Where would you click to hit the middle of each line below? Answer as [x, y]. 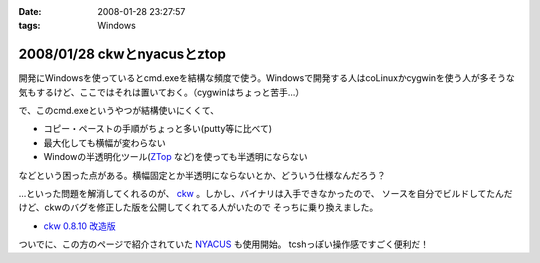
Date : [30, 11]
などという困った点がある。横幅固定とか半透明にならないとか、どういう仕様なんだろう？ [202, 175]
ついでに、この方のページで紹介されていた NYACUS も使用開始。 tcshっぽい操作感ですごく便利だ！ [224, 244]
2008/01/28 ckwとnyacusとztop [122, 54]
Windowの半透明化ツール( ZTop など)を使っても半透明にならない [176, 157]
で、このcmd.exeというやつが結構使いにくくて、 [119, 111]
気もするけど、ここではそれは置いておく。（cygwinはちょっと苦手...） [161, 92]
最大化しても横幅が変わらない [104, 142]
